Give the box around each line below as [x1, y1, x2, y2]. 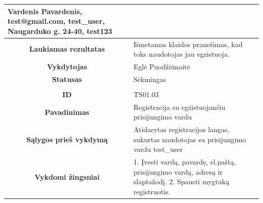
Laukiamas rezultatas [29, 44, 105, 54]
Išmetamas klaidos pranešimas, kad [133, 38, 243, 49]
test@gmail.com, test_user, [8, 16, 105, 26]
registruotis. [133, 186, 170, 196]
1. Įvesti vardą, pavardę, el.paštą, [133, 156, 236, 167]
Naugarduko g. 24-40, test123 [8, 25, 112, 36]
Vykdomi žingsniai [34, 171, 100, 182]
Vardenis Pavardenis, [8, 6, 82, 16]
